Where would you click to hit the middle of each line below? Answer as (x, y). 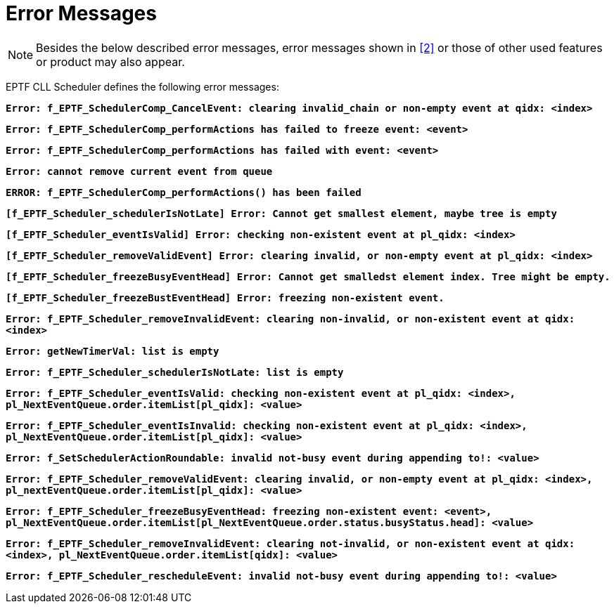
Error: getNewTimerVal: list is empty (113, 351)
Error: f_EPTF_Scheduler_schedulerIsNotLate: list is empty (175, 372)
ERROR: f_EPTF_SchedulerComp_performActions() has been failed (184, 192)
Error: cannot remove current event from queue (139, 171)
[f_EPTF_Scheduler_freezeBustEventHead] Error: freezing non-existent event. (225, 297)
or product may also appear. (110, 61)
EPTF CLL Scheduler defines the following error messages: (142, 86)
